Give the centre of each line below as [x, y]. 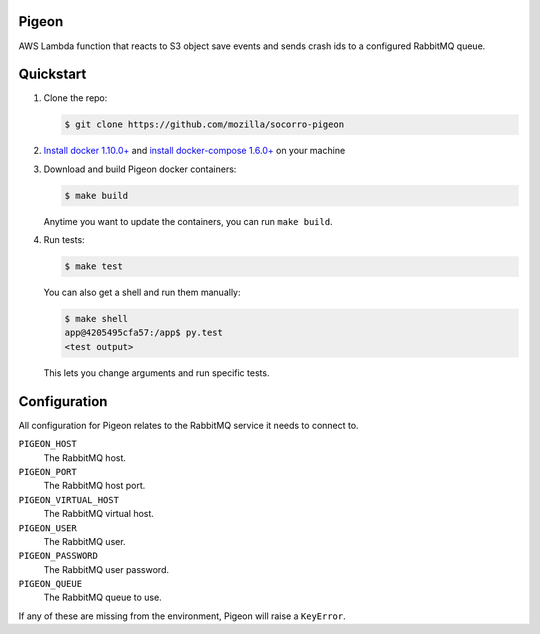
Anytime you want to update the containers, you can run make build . [188, 221]
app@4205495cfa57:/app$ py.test [144, 333]
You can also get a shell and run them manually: [142, 292]
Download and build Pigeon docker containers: [140, 169]
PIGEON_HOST [47, 444]
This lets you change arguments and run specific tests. [156, 372]
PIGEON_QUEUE [50, 584]
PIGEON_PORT [47, 471]
